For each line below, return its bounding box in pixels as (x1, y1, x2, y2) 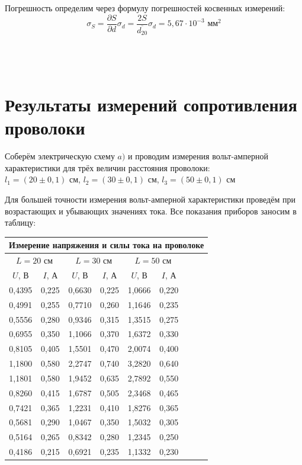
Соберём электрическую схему (5, 150, 115, 162)
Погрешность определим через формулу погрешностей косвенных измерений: (5, 2, 285, 14)
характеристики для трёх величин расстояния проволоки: (5, 161, 210, 174)
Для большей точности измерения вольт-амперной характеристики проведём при (5, 193, 295, 206)
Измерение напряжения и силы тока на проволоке (9, 239, 204, 251)
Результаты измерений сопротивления (5, 92, 297, 117)
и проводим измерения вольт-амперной (128, 150, 268, 162)
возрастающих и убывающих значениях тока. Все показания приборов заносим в (5, 204, 297, 217)
